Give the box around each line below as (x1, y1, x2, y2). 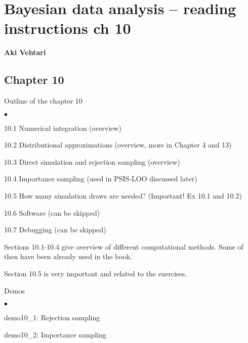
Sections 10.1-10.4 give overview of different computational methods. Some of (4, 241, 243, 252)
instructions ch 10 (4, 18, 131, 38)
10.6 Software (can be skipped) (4, 207, 100, 218)
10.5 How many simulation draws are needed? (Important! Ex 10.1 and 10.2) (4, 190, 242, 201)
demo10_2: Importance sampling (4, 329, 106, 339)
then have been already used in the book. (4, 251, 132, 262)
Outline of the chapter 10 (4, 95, 82, 106)
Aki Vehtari (4, 47, 46, 58)
